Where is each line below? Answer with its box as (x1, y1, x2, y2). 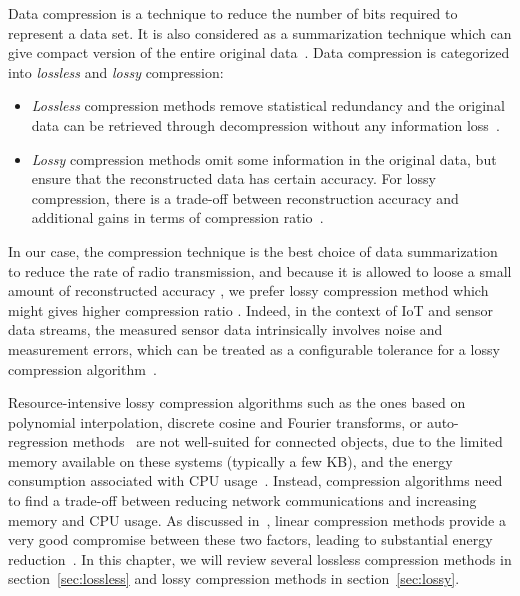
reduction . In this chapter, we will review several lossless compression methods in (8, 548, 512, 569)
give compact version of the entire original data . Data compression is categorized (8, 42, 510, 63)
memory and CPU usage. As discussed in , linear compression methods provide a (8, 509, 506, 530)
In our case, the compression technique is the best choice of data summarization (8, 240, 498, 261)
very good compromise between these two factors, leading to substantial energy (8, 529, 493, 550)
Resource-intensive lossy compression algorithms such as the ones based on (8, 392, 466, 413)
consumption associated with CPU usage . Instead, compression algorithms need (8, 470, 503, 491)
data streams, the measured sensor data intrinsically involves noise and (8, 319, 443, 340)
